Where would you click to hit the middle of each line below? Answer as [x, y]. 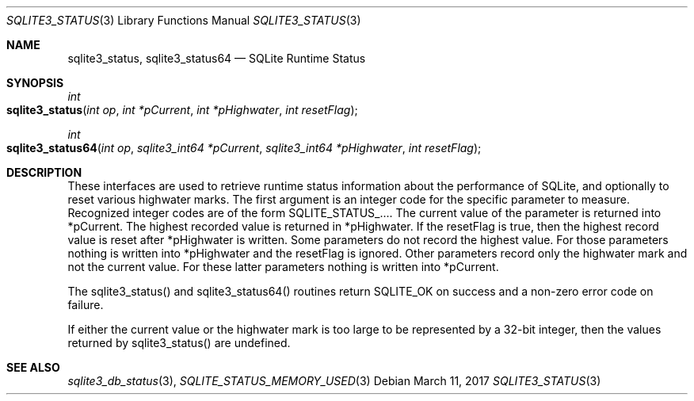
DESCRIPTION [44, 172]
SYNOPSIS [35, 83]
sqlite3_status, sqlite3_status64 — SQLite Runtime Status [217, 58]
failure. [86, 305]
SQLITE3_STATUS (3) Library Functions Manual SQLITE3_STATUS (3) [184, 20]
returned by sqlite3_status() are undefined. [179, 343]
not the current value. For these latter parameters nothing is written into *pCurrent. [283, 267]
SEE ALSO [33, 367]
